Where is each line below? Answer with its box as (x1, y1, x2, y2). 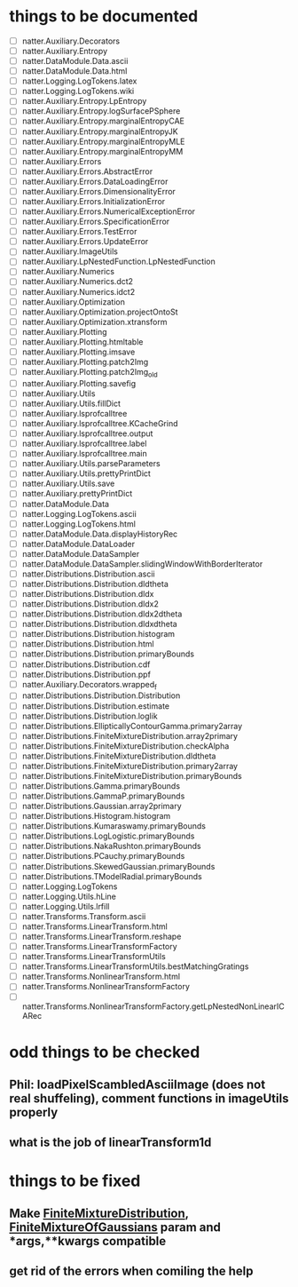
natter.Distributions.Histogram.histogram (21, 811, 171, 822)
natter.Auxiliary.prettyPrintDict (21, 489, 133, 499)
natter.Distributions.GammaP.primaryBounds (21, 790, 185, 801)
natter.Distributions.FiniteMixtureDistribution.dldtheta (21, 751, 216, 761)
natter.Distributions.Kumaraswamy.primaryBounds (21, 821, 207, 831)
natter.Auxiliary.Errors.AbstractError (21, 166, 153, 177)
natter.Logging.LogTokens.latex (21, 75, 137, 86)
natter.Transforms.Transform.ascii (21, 910, 146, 921)
